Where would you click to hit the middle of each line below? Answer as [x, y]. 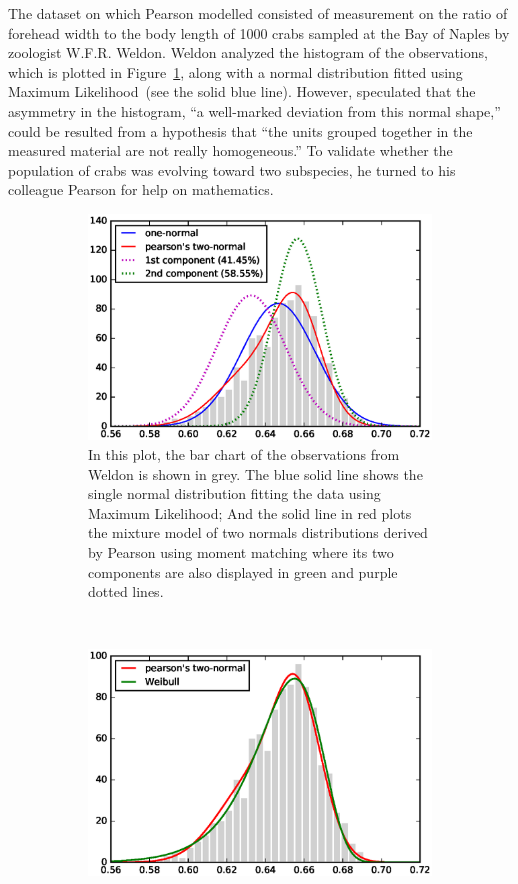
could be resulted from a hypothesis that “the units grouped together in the [240, 130]
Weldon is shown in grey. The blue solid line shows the [255, 473]
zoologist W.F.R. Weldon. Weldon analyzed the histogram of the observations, [248, 52]
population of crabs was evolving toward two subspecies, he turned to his [232, 169]
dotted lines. [126, 591]
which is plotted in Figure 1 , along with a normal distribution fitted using [235, 71]
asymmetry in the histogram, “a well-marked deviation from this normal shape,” [254, 110]
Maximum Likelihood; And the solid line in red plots [250, 512]
